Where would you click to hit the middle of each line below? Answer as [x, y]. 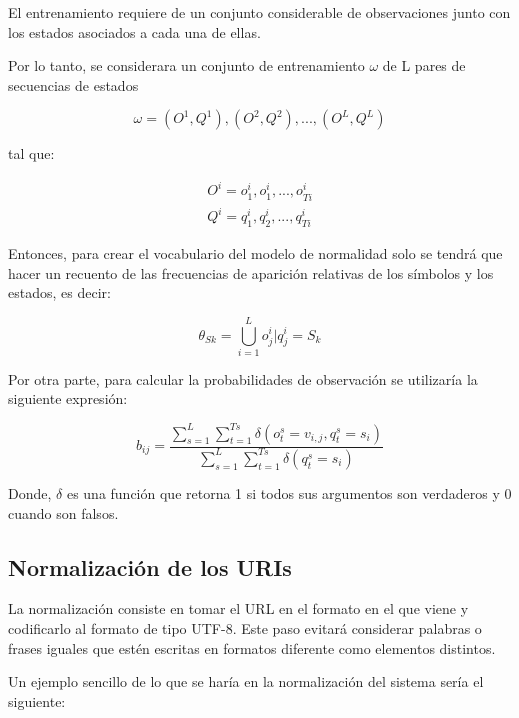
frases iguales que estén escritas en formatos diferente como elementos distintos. [252, 647]
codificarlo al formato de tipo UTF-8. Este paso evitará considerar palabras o [245, 627]
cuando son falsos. [63, 512]
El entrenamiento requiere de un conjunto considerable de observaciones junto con [259, 12]
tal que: [31, 153]
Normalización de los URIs [150, 566]
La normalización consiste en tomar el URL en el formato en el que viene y [238, 608]
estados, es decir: [59, 292]
